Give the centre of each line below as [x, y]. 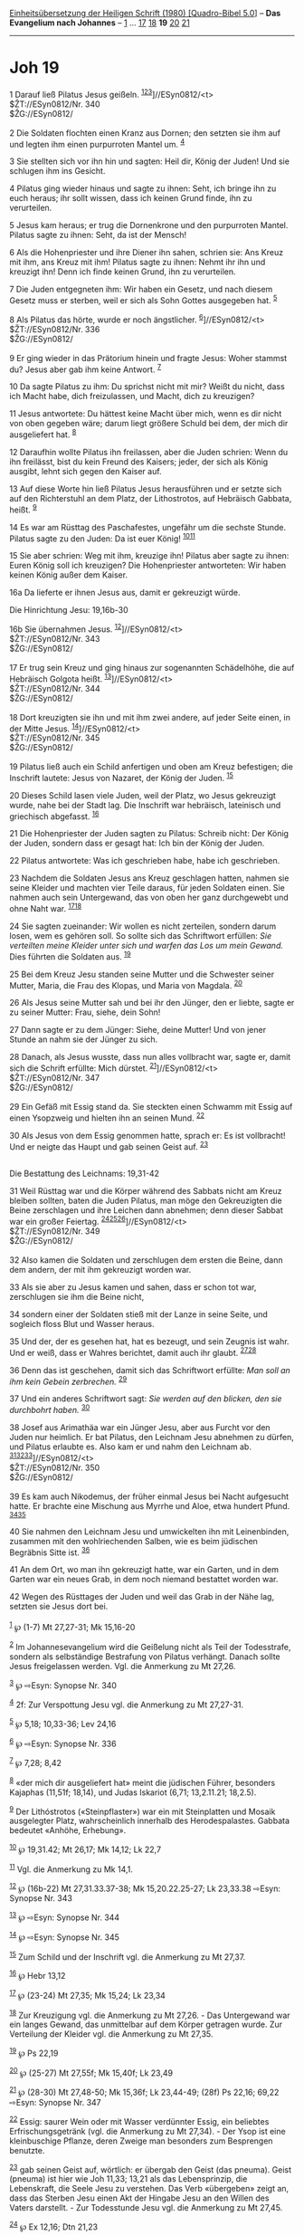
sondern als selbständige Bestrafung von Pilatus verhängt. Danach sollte [145, 1657]
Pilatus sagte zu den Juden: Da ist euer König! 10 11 [103, 538]
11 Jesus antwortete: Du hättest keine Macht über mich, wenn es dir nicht [146, 414]
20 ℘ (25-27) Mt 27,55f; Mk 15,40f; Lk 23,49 [91, 2072]
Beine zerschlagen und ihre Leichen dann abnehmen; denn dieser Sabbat [146, 1210]
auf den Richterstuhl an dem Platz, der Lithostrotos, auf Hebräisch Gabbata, [151, 498]
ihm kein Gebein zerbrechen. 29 [68, 1380]
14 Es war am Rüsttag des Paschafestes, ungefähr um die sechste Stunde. [148, 527]
